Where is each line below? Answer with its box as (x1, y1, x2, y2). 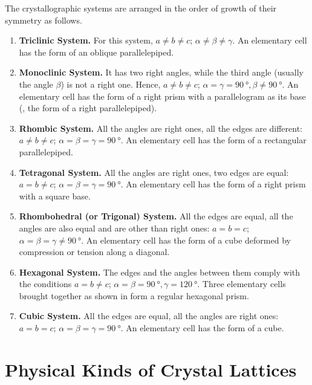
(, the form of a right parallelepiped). (19, 102, 157, 114)
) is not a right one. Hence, (60, 77, 161, 90)
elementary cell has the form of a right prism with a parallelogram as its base (19, 89, 306, 102)
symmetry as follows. (5, 13, 82, 26)
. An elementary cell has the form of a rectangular (120, 134, 307, 146)
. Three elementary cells (197, 277, 286, 290)
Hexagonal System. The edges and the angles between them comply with (19, 265, 301, 278)
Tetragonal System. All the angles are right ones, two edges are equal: (19, 166, 289, 178)
